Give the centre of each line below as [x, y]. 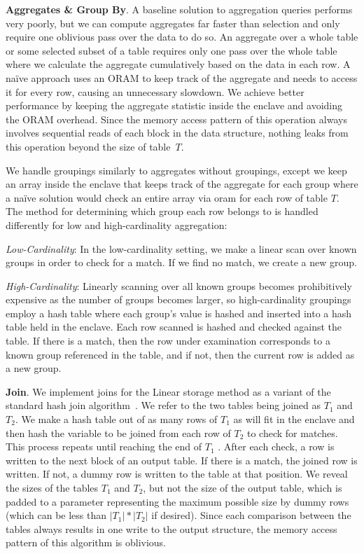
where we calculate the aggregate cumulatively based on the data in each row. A [178, 64]
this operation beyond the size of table [88, 146]
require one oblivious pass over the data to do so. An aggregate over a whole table [182, 37]
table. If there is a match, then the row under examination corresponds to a [168, 341]
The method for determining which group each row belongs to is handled [162, 211]
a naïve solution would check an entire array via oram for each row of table [167, 197]
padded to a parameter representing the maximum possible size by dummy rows [177, 501]
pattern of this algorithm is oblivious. [86, 542]
